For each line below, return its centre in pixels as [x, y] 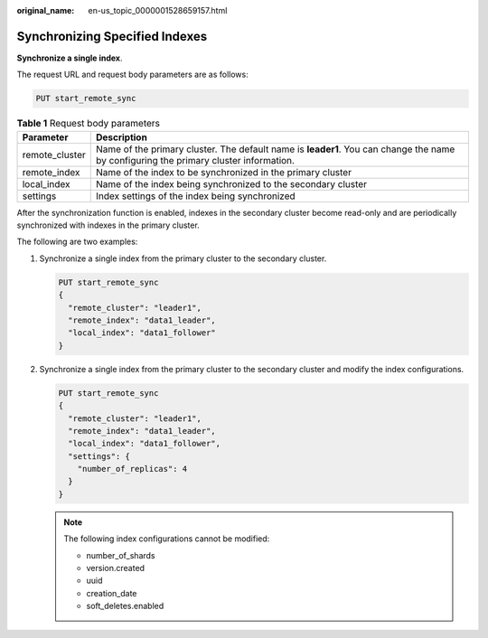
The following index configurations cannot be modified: [167, 539]
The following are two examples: [77, 242]
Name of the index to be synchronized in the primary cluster [224, 172]
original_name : [46, 10]
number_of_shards [121, 555]
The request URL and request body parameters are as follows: [132, 75]
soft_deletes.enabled [125, 606]
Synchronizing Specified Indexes [112, 36]
